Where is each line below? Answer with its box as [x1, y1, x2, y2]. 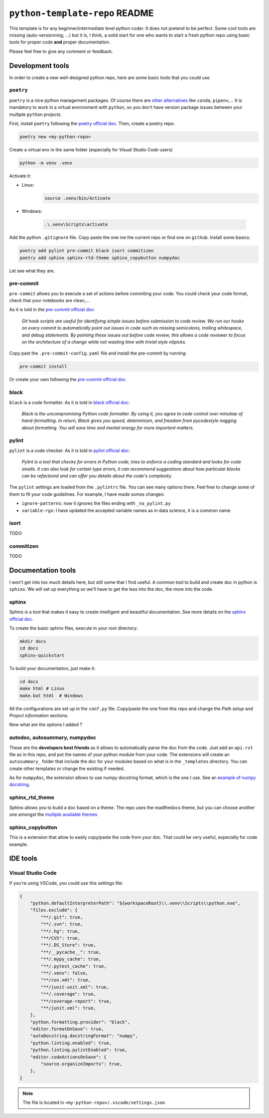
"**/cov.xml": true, [40, 977, 91, 983]
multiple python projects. [9, 111, 62, 117]
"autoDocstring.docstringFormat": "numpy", [30, 1033, 138, 1039]
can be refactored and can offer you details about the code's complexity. [21, 473, 172, 479]
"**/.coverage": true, [40, 991, 97, 997]
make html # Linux [19, 686, 65, 692]
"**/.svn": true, [40, 921, 83, 927]
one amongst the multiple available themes [9, 811, 98, 817]
